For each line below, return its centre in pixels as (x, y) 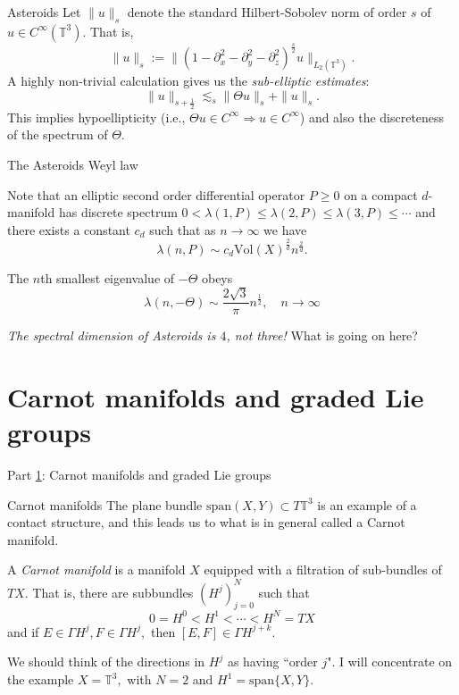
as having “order (272, 662)
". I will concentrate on (390, 662)
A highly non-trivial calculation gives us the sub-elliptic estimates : (188, 81)
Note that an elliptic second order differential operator (156, 194)
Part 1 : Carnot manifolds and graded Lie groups (139, 475)
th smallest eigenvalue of (108, 277)
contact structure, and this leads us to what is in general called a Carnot (206, 522)
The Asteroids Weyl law (73, 164)
